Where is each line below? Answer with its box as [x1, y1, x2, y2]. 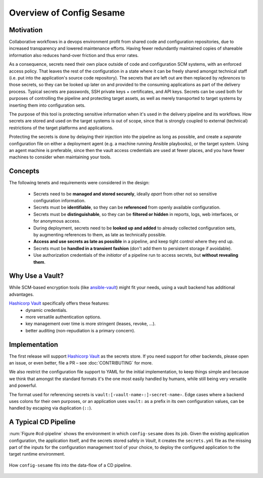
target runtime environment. [9, 451, 65, 457]
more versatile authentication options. [25, 314, 102, 320]
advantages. [9, 291, 34, 297]
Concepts [9, 167, 39, 175]
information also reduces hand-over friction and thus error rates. [9, 52, 139, 58]
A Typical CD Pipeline [9, 418, 76, 426]
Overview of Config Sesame [9, 7, 125, 18]
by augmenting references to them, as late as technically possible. [33, 231, 167, 237]
